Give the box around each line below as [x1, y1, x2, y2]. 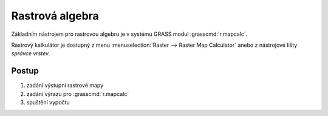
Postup [11, 66, 39, 76]
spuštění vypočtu [26, 99, 70, 106]
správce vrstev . [11, 50, 50, 57]
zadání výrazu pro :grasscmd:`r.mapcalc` [26, 90, 129, 97]
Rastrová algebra [11, 9, 100, 22]
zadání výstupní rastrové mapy [26, 82, 104, 89]
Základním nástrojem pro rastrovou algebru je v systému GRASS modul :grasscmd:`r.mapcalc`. [11, 30, 248, 38]
